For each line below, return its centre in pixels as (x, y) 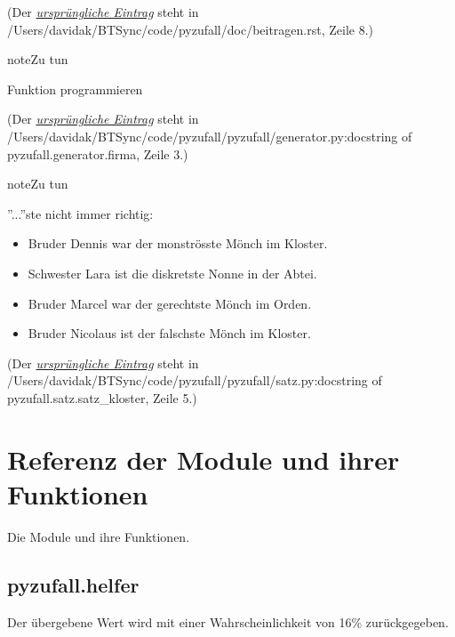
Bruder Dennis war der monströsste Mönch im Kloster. (178, 243)
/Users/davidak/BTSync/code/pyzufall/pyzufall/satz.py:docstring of (195, 380)
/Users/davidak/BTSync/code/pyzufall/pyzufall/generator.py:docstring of (210, 136)
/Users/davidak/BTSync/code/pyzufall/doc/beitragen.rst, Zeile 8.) (191, 29)
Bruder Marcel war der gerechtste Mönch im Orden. (170, 303)
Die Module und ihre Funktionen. (99, 536)
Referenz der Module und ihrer (204, 459)
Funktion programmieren (75, 89)
